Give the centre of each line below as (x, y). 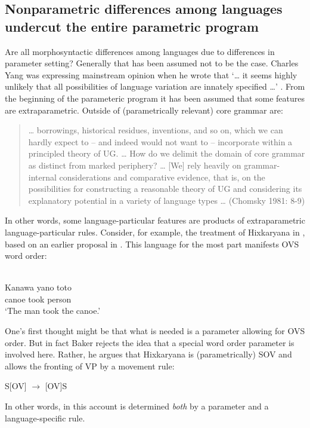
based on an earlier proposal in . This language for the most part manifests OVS (152, 244)
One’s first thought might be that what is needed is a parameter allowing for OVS (155, 331)
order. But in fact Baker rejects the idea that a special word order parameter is (150, 342)
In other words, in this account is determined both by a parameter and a (137, 406)
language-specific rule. (45, 418)
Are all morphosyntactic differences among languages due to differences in (140, 51)
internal (42, 177)
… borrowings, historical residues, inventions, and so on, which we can (156, 130)
